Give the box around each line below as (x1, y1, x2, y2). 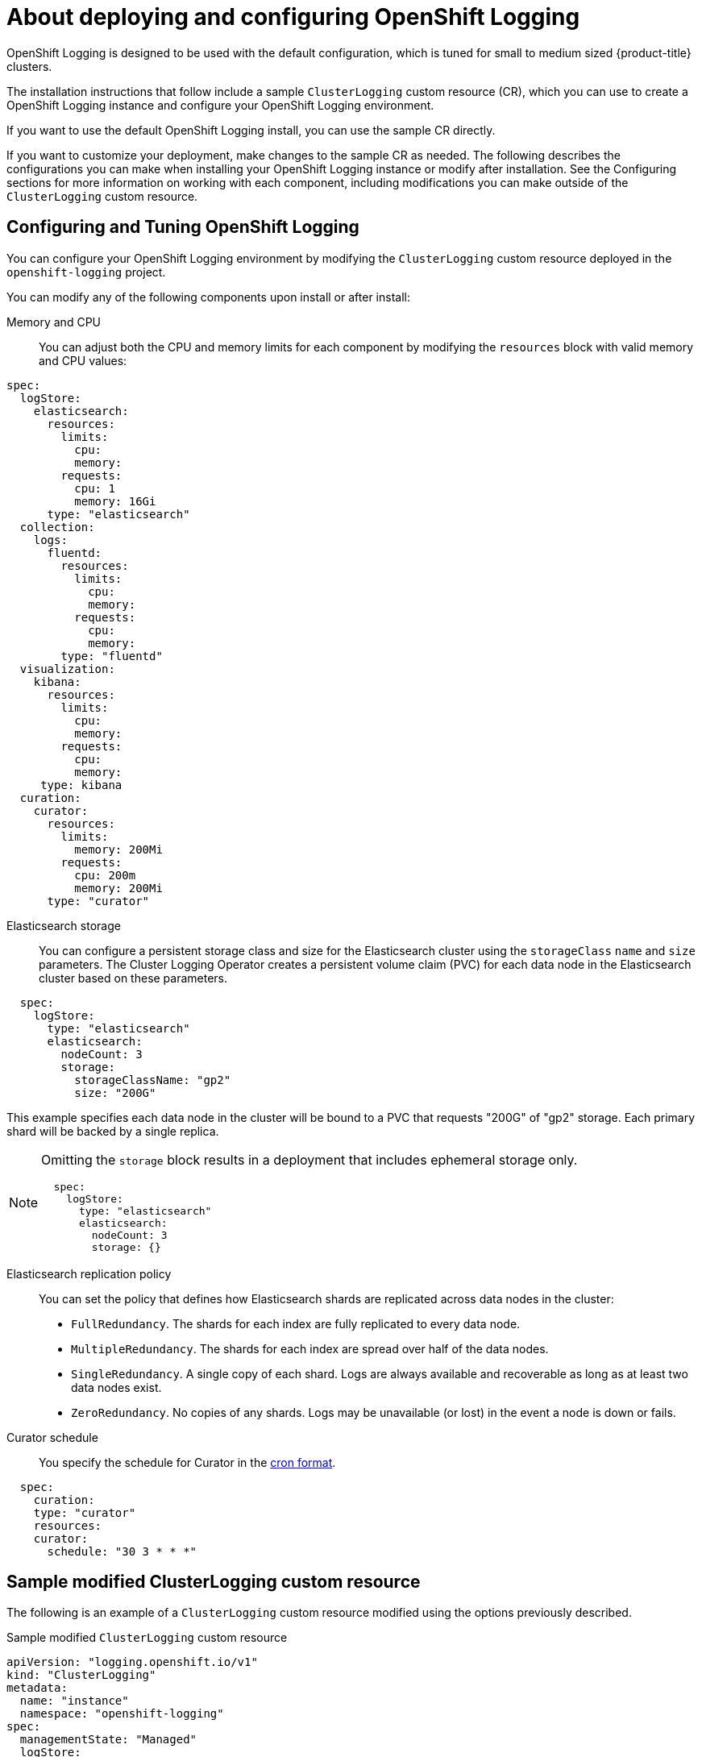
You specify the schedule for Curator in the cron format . (39, 1455, 336, 1469)
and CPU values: (39, 353, 127, 368)
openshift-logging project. (6, 264, 166, 279)
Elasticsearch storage (6, 918, 121, 932)
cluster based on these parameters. (39, 970, 228, 985)
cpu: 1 (74, 481, 115, 495)
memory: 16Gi (74, 494, 156, 508)
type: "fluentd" (60, 649, 163, 663)
